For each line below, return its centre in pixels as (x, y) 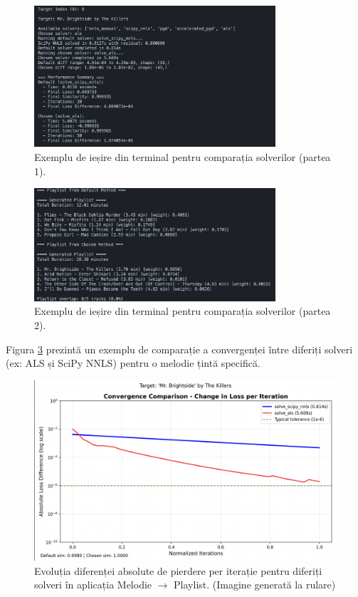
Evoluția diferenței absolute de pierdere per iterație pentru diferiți (178, 570)
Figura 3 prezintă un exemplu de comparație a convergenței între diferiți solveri (179, 349)
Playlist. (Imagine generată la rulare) (255, 585)
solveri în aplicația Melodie (93, 585)
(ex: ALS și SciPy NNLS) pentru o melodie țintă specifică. (133, 363)
